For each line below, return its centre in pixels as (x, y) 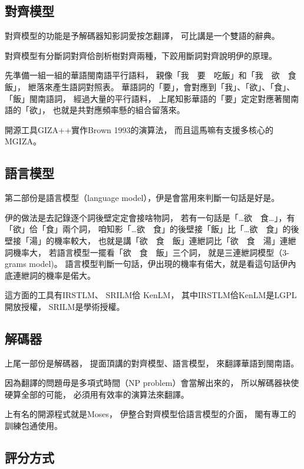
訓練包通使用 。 (34, 426)
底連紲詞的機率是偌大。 (50, 275)
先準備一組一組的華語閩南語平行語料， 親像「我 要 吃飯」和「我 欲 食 (151, 75)
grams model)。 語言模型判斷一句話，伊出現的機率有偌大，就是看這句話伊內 (151, 264)
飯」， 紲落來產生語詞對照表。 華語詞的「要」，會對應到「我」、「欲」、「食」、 (150, 86)
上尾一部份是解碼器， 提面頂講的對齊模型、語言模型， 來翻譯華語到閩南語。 (152, 363)
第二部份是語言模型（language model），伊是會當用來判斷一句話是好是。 (142, 198)
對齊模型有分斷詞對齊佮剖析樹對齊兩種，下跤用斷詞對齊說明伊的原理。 (141, 55)
